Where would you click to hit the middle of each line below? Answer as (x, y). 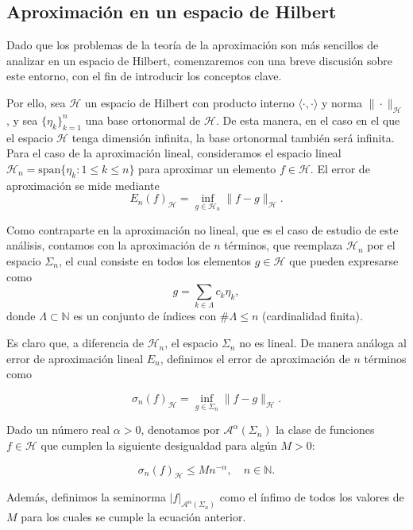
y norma (342, 102)
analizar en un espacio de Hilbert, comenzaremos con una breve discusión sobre (199, 60)
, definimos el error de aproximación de (255, 358)
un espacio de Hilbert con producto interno (189, 102)
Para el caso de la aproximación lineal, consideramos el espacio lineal (174, 153)
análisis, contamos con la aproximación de (108, 245)
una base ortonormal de (143, 120)
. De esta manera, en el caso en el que (308, 120)
